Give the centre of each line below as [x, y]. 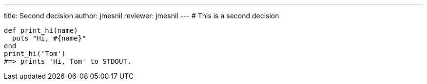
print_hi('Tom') [35, 54]
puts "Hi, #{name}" [49, 38]
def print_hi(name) [41, 30]
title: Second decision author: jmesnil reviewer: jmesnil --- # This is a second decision [142, 16]
